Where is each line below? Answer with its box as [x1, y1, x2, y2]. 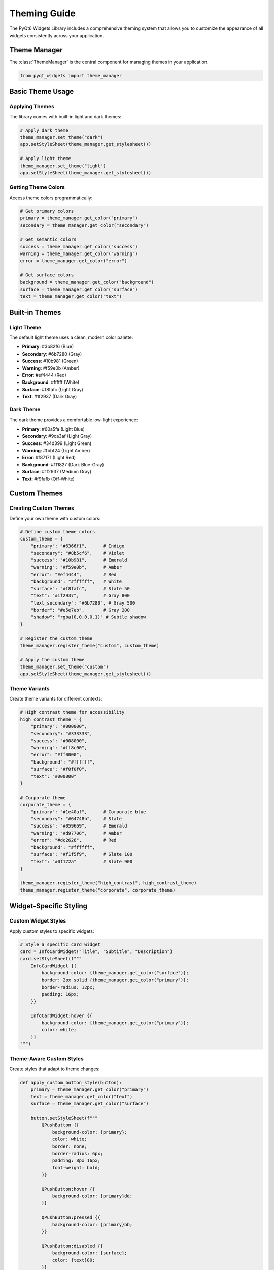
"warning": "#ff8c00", [30, 745, 87, 751]
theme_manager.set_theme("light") [20, 163, 106, 169]
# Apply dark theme [20, 127, 68, 133]
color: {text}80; [52, 1257, 95, 1263]
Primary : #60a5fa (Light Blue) [22, 426, 85, 432]
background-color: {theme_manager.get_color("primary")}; [41, 1020, 189, 1026]
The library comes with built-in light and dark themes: [9, 113, 122, 119]
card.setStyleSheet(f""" [20, 956, 82, 962]
